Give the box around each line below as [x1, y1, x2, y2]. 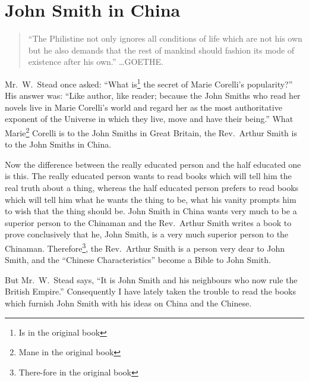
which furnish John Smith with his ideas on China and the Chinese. [5, 296, 252, 309]
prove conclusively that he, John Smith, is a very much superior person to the [5, 228, 289, 240]
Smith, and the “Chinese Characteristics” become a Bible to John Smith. [5, 253, 271, 266]
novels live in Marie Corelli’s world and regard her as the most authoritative [5, 101, 282, 113]
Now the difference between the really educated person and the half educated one [5, 158, 301, 170]
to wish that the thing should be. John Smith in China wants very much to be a [5, 205, 297, 217]
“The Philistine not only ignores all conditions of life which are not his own [28, 32, 302, 45]
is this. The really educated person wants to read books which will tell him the [5, 170, 292, 182]
